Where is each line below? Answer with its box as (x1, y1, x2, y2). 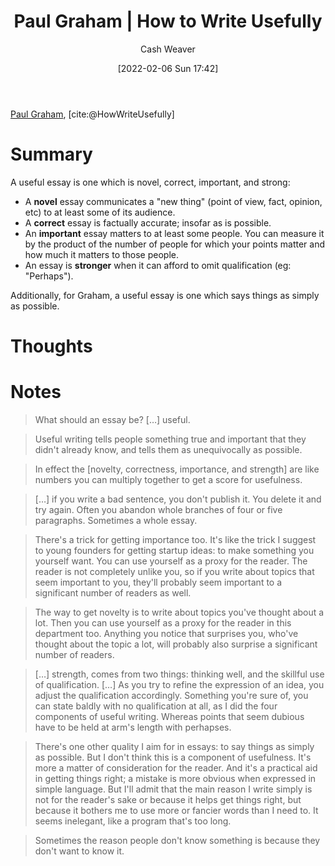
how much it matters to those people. (24, 248, 179, 260)
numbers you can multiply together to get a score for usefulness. (34, 474, 303, 485)
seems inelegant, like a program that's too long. (34, 815, 232, 827)
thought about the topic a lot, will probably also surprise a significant (34, 638, 318, 650)
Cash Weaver (140, 43, 196, 55)
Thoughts (10, 335, 93, 358)
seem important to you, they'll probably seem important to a (34, 576, 283, 588)
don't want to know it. (34, 845, 125, 857)
